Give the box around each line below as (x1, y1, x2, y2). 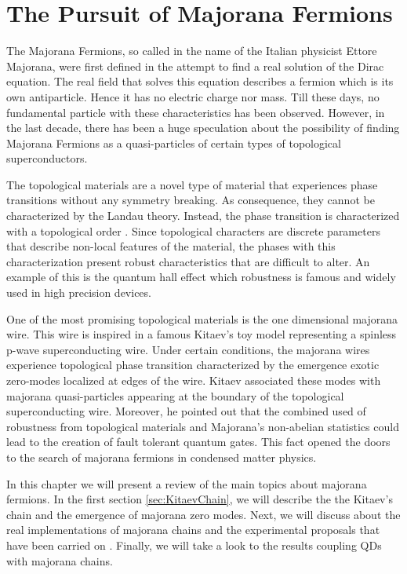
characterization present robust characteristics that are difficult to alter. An (6, 253, 370, 269)
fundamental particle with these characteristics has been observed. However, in (6, 104, 385, 120)
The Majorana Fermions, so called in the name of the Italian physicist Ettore (6, 42, 377, 59)
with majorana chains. (6, 552, 113, 569)
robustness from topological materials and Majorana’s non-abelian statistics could (6, 418, 399, 434)
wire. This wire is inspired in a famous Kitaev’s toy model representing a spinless (6, 326, 397, 342)
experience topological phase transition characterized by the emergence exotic (6, 356, 380, 373)
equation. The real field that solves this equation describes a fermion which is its (6, 73, 394, 90)
